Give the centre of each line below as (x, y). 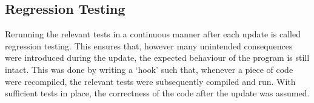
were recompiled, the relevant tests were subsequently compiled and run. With (150, 81)
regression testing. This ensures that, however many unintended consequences (149, 45)
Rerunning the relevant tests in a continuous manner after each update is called (153, 34)
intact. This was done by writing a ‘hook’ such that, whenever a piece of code (149, 69)
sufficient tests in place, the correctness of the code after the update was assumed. (157, 93)
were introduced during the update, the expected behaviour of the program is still (157, 58)
